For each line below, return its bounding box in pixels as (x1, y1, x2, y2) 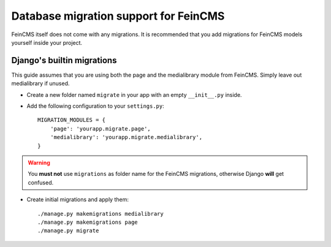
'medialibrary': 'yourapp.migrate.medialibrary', (50, 134, 202, 141)
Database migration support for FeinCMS (11, 9, 225, 23)
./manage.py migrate (37, 227, 99, 234)
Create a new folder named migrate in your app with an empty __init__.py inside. (26, 91, 242, 98)
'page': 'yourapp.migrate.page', (50, 125, 151, 132)
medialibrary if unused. (11, 80, 70, 87)
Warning (28, 159, 50, 166)
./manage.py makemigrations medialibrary (37, 210, 164, 217)
